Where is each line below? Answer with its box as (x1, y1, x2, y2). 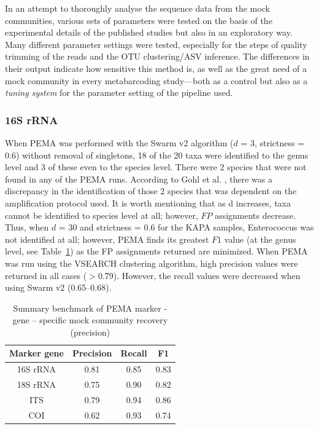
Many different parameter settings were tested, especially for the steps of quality (5, 37, 307, 50)
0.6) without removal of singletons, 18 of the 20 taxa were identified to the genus (5, 148, 309, 161)
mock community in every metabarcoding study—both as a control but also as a (5, 74, 308, 87)
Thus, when (5, 221, 49, 234)
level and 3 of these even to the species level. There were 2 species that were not (5, 160, 307, 173)
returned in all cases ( (5, 269, 87, 281)
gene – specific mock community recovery (12, 313, 168, 326)
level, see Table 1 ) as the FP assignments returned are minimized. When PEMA (5, 245, 308, 258)
